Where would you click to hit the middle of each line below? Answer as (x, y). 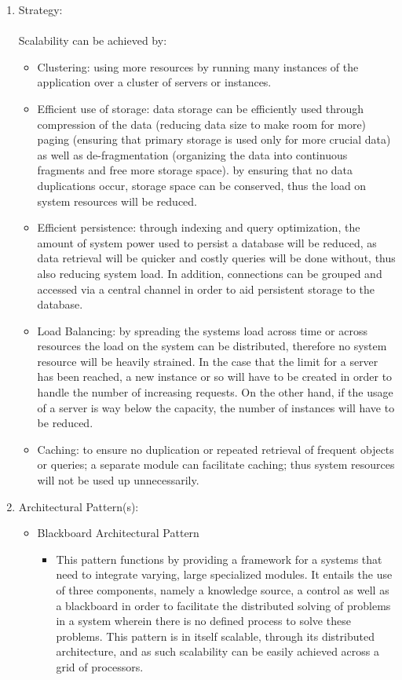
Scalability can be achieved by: (93, 40)
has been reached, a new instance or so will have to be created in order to (215, 377)
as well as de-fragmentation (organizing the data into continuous (192, 154)
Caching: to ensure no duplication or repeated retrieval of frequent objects (216, 449)
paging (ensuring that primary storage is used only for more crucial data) (214, 139)
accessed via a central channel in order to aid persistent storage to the (206, 289)
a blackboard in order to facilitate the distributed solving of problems (223, 605)
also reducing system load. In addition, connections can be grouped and (210, 273)
